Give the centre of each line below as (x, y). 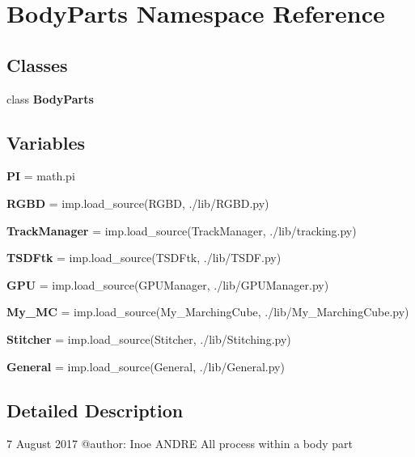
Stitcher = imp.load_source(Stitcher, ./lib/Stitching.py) (149, 339)
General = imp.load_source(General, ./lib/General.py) (146, 366)
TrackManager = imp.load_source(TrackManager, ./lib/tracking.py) (182, 230)
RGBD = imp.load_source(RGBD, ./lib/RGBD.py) (138, 203)
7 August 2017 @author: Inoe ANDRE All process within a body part (180, 444)
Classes (37, 64)
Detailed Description (95, 410)
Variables (46, 142)
